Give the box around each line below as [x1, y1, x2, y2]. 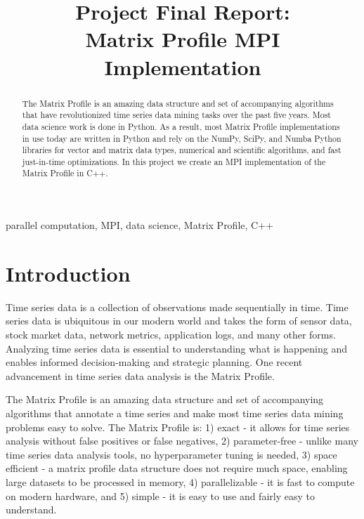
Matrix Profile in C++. [22, 167, 108, 179]
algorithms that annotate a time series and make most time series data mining [6, 406, 344, 421]
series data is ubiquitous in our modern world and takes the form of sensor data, [6, 313, 352, 328]
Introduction [6, 258, 131, 287]
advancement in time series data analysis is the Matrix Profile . [6, 368, 275, 383]
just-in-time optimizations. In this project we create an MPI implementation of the [22, 155, 326, 167]
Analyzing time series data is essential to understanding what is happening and [6, 341, 347, 355]
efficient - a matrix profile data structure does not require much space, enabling [6, 461, 348, 475]
